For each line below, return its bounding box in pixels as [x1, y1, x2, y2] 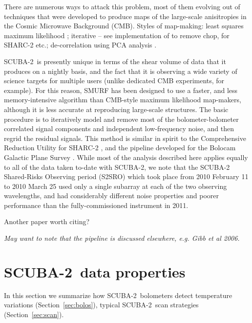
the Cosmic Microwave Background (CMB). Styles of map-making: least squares [4, 21, 244, 31]
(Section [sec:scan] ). [4, 309, 64, 319]
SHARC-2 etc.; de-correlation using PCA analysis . [4, 40, 157, 50]
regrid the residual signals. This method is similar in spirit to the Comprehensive [4, 133, 246, 143]
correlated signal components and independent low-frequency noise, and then [4, 123, 234, 134]
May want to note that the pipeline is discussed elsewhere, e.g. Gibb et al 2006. [4, 233, 240, 243]
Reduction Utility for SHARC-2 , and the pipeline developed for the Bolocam [4, 142, 236, 153]
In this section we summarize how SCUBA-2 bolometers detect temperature [4, 290, 232, 300]
